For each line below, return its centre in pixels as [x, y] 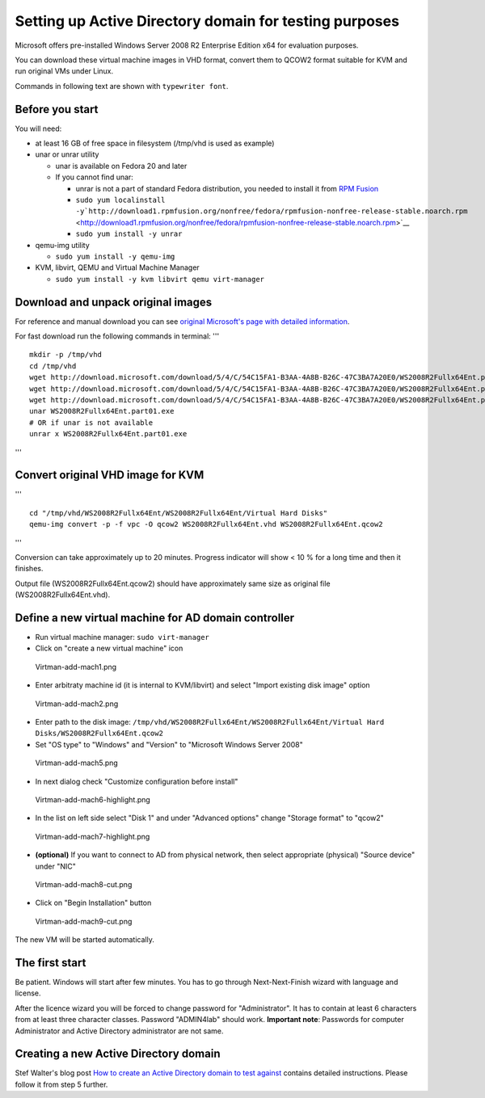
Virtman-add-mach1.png [76, 667]
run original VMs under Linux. [64, 71]
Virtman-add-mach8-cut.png [84, 884]
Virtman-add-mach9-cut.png [84, 921]
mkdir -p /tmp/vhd [66, 355]
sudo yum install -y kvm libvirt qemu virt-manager [160, 279]
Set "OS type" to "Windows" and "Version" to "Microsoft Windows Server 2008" [169, 744]
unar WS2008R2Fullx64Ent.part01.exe [102, 411]
